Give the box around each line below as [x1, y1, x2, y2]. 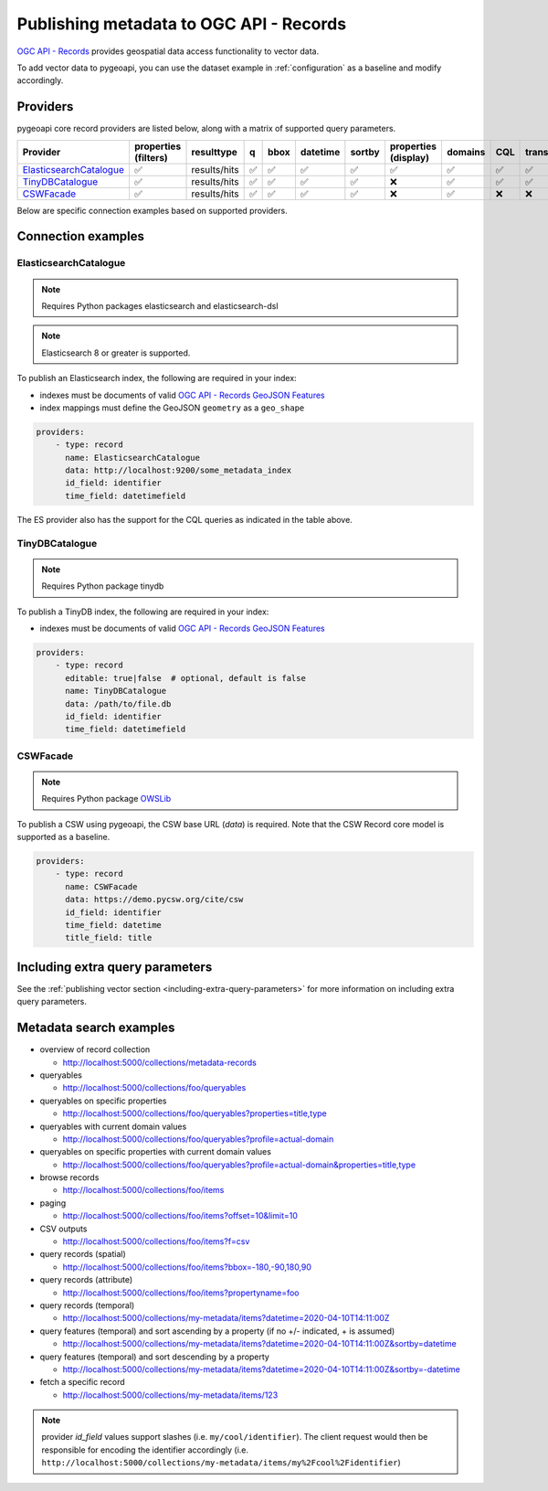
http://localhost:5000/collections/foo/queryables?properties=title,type [62, 1108, 328, 1119]
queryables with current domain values [39, 1121, 187, 1132]
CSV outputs [39, 1223, 88, 1234]
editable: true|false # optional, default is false [65, 673, 306, 683]
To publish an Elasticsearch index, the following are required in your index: [16, 373, 297, 384]
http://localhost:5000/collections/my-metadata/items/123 [62, 1390, 279, 1400]
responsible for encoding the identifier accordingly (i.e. [41, 1444, 248, 1455]
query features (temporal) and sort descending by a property [39, 1351, 269, 1362]
